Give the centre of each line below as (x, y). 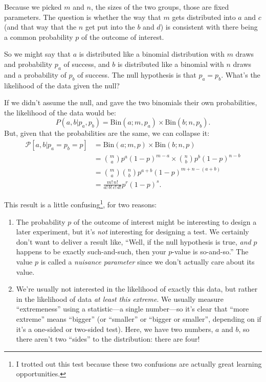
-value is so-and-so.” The (210, 252)
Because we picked (33, 7)
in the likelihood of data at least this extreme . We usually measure (120, 299)
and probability (28, 64)
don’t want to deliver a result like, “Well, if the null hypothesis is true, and (134, 241)
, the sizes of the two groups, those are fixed (160, 7)
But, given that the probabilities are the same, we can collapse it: (107, 133)
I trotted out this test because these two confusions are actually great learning (139, 363)
